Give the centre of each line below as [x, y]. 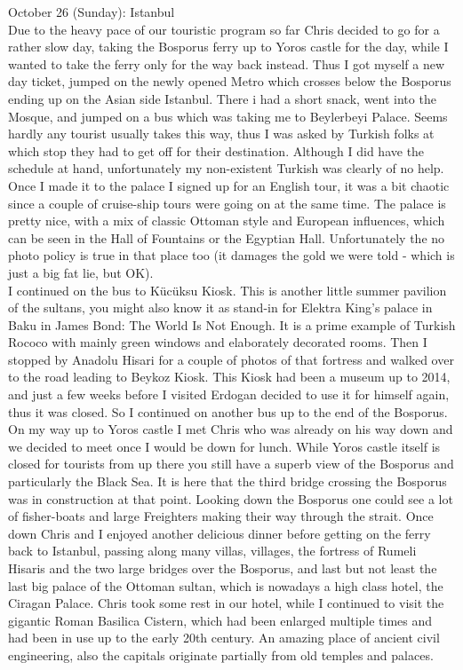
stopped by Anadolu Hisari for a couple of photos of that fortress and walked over [231, 359]
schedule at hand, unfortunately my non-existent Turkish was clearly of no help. [226, 168]
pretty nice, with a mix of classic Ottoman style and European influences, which [227, 221]
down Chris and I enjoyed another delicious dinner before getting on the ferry [220, 533]
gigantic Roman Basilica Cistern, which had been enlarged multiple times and [220, 620]
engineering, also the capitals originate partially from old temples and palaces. [221, 654]
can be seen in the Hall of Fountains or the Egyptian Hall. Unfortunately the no [227, 237]
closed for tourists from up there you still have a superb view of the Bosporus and [231, 464]
